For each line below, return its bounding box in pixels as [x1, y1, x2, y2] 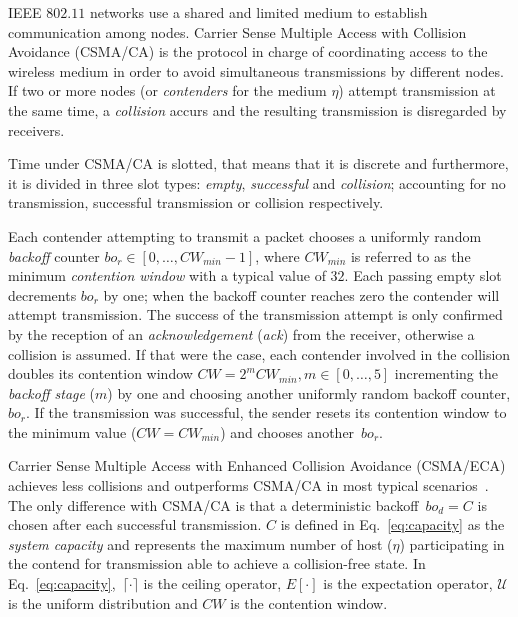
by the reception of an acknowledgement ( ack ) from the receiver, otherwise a [8, 323, 475, 344]
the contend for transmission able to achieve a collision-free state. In [8, 553, 426, 574]
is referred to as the [350, 245, 471, 266]
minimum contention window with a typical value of [8, 265, 326, 286]
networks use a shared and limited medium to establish [89, 2, 428, 22]
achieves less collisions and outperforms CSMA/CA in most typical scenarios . [8, 475, 489, 496]
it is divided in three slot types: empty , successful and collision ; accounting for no [8, 172, 506, 193]
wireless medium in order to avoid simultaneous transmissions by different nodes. [8, 60, 504, 81]
